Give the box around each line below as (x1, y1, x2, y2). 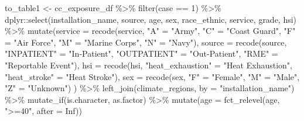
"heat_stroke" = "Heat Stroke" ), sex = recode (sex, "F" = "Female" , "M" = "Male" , (5, 70, 300, 82)
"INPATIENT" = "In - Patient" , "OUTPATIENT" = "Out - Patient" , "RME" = (5, 47, 278, 60)
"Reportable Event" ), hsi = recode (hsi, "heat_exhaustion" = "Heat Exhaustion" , (5, 58, 293, 71)
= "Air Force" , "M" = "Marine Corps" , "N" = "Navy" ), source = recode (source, (5, 36, 287, 48)
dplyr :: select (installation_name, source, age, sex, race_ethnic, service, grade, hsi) (5, 13, 297, 25)
